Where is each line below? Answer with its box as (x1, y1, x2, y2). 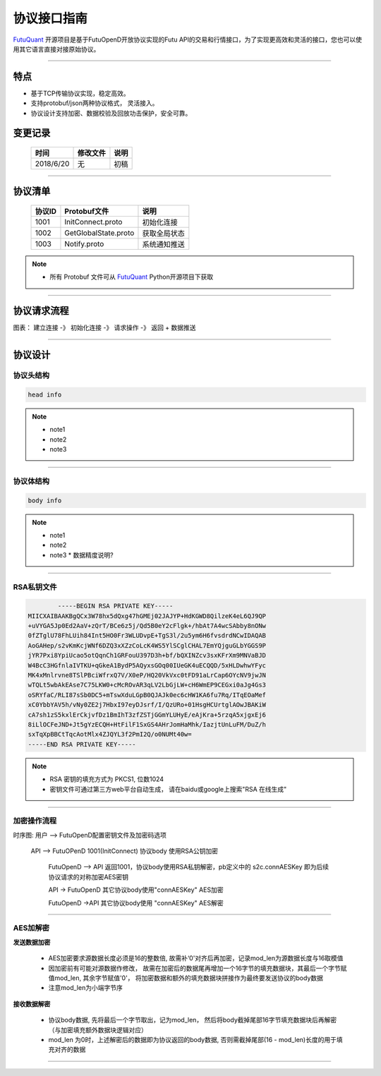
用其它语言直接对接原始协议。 (13, 44, 100, 53)
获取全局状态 (142, 229, 185, 238)
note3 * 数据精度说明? (49, 550, 114, 559)
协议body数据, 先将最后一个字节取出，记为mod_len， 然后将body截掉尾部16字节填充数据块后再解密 (48, 1016, 337, 1024)
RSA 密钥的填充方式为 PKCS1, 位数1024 (49, 775, 164, 783)
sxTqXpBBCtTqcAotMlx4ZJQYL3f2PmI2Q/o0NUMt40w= (28, 730, 192, 739)
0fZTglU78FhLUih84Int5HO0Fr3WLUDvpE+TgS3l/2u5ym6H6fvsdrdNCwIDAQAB (28, 631, 267, 640)
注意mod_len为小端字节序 (48, 984, 123, 992)
